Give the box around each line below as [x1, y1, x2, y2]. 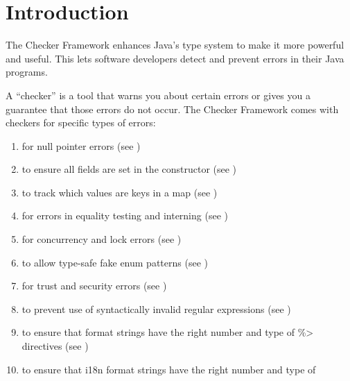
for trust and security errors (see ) [21, 278, 167, 293]
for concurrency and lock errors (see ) [21, 232, 182, 246]
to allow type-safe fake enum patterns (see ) [21, 255, 208, 269]
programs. [6, 65, 48, 79]
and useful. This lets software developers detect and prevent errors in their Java [6, 51, 344, 65]
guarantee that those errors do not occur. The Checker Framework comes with [6, 101, 339, 116]
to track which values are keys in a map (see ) [21, 185, 218, 199]
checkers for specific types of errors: [6, 115, 156, 130]
